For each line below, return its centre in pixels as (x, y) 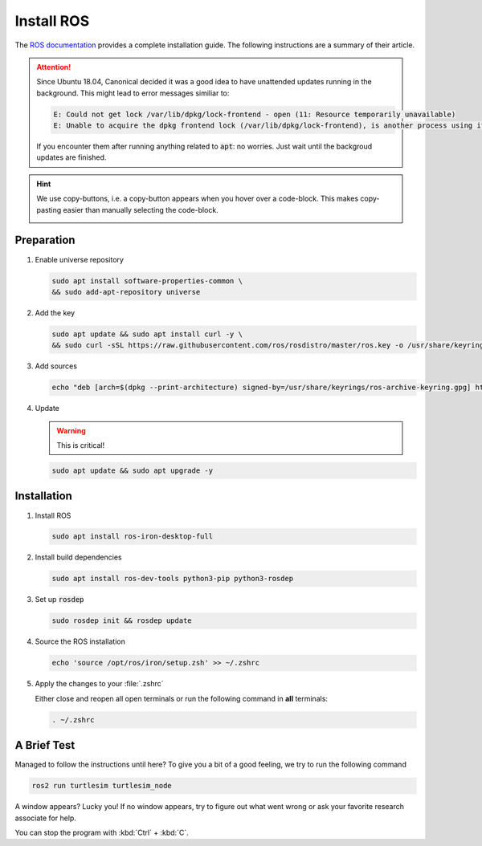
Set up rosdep (59, 600)
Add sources (56, 366)
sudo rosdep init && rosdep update (122, 621)
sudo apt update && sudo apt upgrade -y (132, 471)
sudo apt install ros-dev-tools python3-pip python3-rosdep (173, 579)
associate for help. (45, 818)
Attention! (54, 67)
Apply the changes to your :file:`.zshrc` (99, 684)
